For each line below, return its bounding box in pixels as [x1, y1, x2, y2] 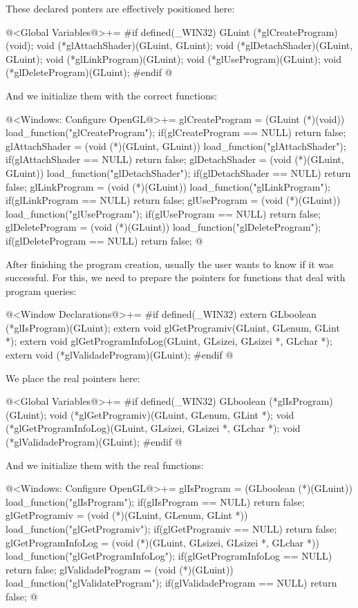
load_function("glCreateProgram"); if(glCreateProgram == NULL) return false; [6, 125, 346, 140]
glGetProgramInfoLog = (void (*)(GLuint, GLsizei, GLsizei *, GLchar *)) [6, 535, 319, 549]
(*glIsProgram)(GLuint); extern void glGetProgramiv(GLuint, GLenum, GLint [6, 320, 340, 334]
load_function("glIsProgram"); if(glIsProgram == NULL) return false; [6, 494, 305, 509]
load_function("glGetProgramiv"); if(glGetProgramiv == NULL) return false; [6, 522, 337, 535]
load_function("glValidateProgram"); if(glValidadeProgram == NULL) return [6, 576, 337, 590]
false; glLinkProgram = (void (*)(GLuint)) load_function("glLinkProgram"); [6, 179, 330, 193]
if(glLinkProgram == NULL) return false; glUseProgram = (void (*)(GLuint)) [6, 193, 341, 207]
